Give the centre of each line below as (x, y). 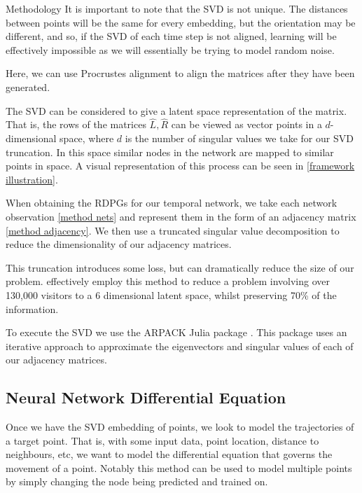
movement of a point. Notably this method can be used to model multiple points (179, 467)
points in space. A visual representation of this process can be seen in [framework (180, 166)
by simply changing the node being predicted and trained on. (137, 481)
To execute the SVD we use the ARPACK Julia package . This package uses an (176, 332)
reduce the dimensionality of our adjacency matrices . (119, 244)
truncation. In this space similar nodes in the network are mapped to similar (170, 152)
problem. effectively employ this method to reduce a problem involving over (168, 281)
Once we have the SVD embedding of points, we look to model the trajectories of (180, 427)
